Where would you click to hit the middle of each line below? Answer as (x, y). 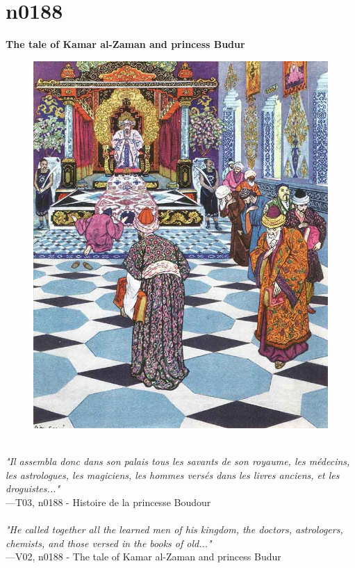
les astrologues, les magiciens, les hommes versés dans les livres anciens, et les (173, 474)
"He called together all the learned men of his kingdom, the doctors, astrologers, (174, 529)
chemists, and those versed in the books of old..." (109, 543)
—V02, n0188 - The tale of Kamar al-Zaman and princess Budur (143, 557)
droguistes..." (33, 488)
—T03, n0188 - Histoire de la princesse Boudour (108, 502)
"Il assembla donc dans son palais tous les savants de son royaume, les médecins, (178, 461)
